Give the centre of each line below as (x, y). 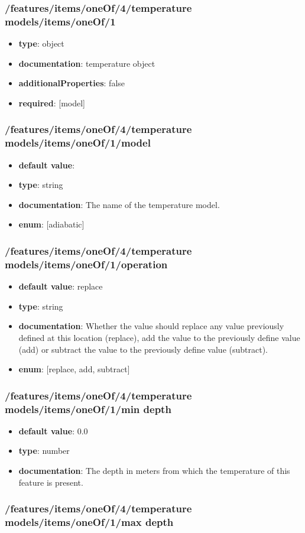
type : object (41, 43)
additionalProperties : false (72, 83)
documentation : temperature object (87, 63)
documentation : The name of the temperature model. (119, 204)
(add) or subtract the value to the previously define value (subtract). (143, 349)
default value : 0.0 (53, 430)
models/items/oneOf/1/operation (86, 264)
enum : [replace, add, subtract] (74, 369)
